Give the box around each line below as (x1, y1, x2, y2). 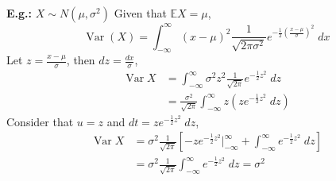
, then (66, 52, 95, 68)
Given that (114, 5, 167, 21)
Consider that (6, 113, 74, 129)
